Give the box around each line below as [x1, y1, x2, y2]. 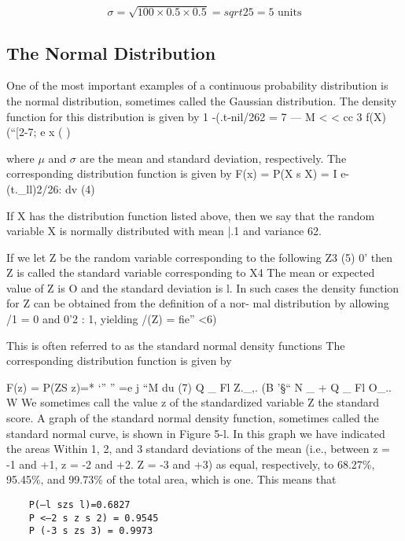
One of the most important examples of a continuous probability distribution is [6, 77, 388, 94]
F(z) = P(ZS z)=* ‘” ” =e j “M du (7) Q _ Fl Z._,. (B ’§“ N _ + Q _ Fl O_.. [6, 378, 392, 395]
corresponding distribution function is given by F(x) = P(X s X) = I [6, 165, 337, 182]
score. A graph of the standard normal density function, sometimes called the [6, 410, 379, 426]
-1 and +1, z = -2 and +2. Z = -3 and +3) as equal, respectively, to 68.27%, [6, 455, 375, 472]
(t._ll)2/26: [6, 180, 62, 197]
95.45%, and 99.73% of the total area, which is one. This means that [6, 471, 337, 488]
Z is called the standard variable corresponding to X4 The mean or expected [6, 264, 375, 281]
